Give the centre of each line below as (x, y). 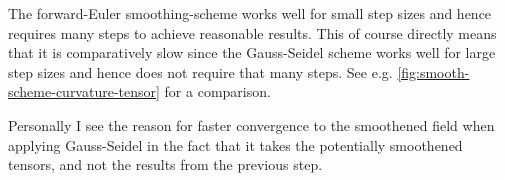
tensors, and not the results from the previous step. (165, 164)
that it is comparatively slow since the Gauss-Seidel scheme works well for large (252, 52)
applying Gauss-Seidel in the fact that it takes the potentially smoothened (235, 144)
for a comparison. (217, 91)
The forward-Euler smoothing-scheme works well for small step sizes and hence (250, 13)
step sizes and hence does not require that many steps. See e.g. (200, 71)
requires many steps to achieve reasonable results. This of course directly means (252, 32)
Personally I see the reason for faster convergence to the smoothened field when (251, 124)
